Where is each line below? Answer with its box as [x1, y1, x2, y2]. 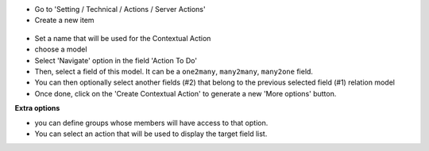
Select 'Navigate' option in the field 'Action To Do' [34, 55, 198, 65]
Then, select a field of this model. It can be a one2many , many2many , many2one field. [34, 66, 314, 76]
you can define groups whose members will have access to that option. [34, 118, 269, 127]
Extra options [14, 104, 60, 113]
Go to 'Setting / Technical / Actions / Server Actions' [34, 5, 206, 13]
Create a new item [34, 16, 95, 25]
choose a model [34, 44, 87, 55]
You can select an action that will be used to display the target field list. [34, 129, 268, 138]
